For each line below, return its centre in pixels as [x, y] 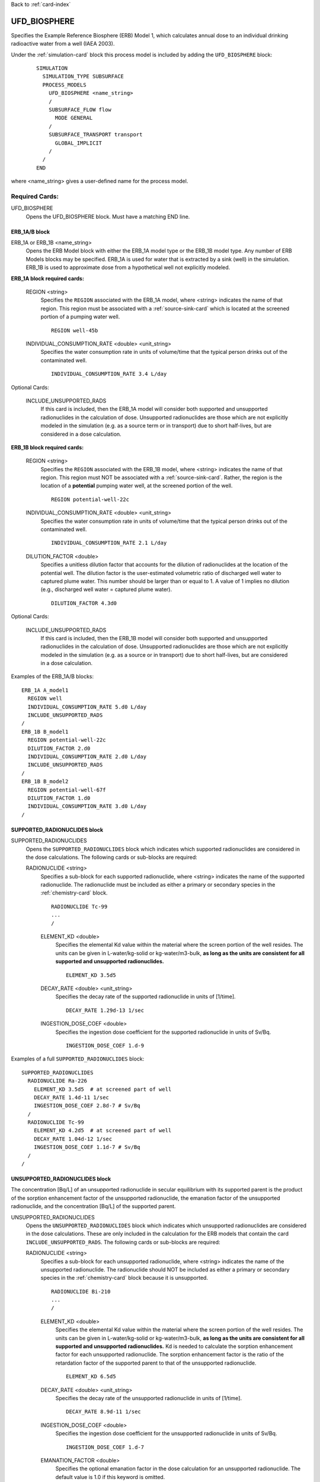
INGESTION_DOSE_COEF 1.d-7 [105, 1447]
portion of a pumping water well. [80, 317]
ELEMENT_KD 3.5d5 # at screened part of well [103, 1089]
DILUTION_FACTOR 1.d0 [59, 798]
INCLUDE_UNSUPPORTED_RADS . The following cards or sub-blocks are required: [123, 1242]
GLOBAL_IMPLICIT [79, 143]
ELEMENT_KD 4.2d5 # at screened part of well [103, 1130]
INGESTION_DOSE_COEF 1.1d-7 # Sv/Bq [87, 1147]
